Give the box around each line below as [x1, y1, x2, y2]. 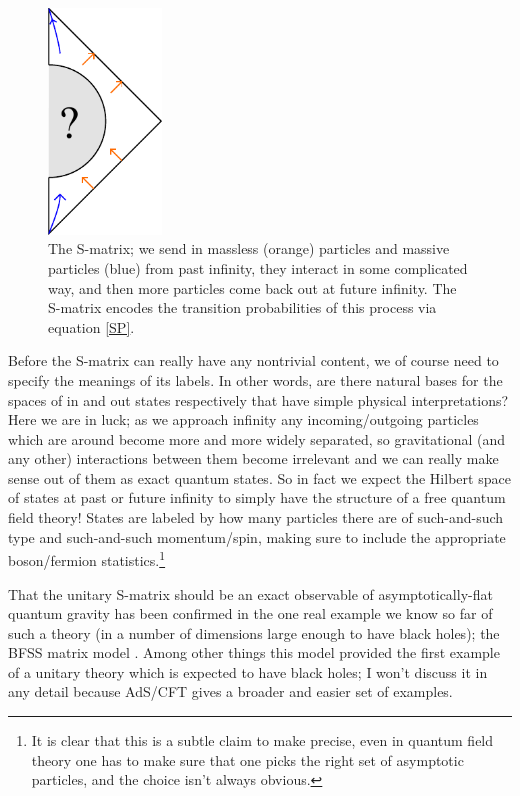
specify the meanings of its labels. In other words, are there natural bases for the [8, 369, 503, 390]
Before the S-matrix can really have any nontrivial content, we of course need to [8, 350, 499, 371]
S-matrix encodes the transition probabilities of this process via [48, 297, 437, 318]
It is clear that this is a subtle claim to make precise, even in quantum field [31, 730, 494, 751]
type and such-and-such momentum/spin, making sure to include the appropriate [8, 526, 506, 547]
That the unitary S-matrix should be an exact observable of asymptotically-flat [8, 583, 493, 604]
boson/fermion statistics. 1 [8, 547, 166, 570]
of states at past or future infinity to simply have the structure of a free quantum [8, 487, 506, 508]
